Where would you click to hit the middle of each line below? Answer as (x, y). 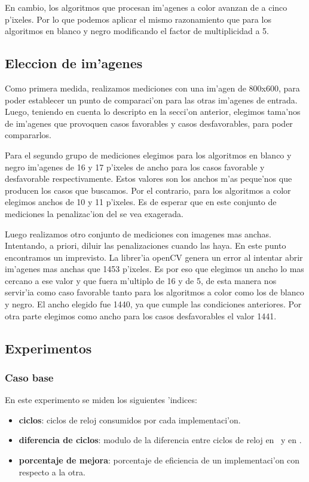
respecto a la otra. (52, 472)
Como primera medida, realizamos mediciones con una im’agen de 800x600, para (152, 88)
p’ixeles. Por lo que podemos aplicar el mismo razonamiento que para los (138, 19)
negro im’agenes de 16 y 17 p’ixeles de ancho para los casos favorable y (135, 167)
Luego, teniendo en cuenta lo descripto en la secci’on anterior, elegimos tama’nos (153, 112)
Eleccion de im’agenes (74, 63)
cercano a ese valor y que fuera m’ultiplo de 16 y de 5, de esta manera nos (141, 280)
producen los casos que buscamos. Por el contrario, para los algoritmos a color (148, 190)
